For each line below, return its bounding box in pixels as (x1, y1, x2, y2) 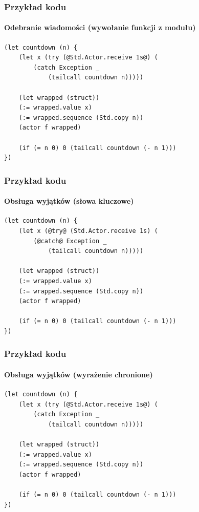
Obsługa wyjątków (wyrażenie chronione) (4, 369, 153, 379)
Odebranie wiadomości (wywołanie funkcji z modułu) (4, 22, 196, 33)
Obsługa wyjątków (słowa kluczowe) (4, 196, 134, 206)
